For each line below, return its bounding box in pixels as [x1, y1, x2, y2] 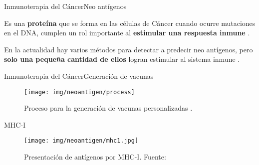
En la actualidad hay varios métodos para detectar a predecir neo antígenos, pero [4, 44, 253, 54]
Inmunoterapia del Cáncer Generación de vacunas [4, 70, 154, 81]
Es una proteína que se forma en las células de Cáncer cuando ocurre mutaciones [4, 17, 256, 28]
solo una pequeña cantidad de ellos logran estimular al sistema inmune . [4, 54, 240, 64]
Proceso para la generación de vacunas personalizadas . [24, 103, 193, 113]
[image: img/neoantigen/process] [24, 88, 135, 96]
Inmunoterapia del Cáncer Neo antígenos [4, 1, 127, 11]
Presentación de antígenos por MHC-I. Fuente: [24, 152, 166, 162]
